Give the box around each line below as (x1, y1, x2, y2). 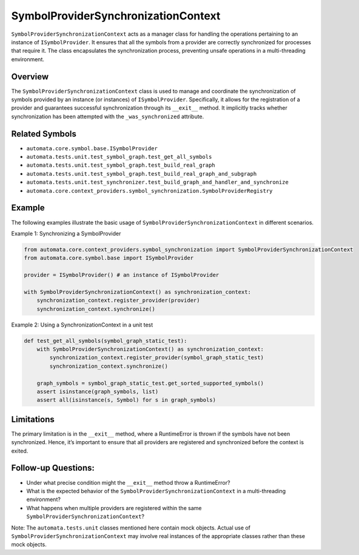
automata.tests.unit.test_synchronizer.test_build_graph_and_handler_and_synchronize (26, 179, 289, 186)
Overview (11, 71, 49, 82)
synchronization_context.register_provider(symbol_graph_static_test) (49, 354, 264, 361)
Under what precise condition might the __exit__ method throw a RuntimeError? (26, 479, 230, 486)
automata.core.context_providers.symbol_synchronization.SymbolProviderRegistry (26, 187, 273, 194)
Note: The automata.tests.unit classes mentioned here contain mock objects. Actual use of (11, 524, 251, 531)
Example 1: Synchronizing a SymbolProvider (11, 230, 121, 237)
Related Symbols (11, 128, 77, 139)
